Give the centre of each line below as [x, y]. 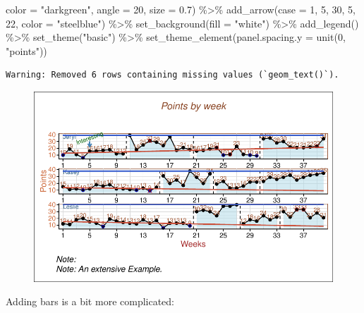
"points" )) [26, 50]
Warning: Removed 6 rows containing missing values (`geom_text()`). [172, 75]
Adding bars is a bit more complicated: [90, 301]
